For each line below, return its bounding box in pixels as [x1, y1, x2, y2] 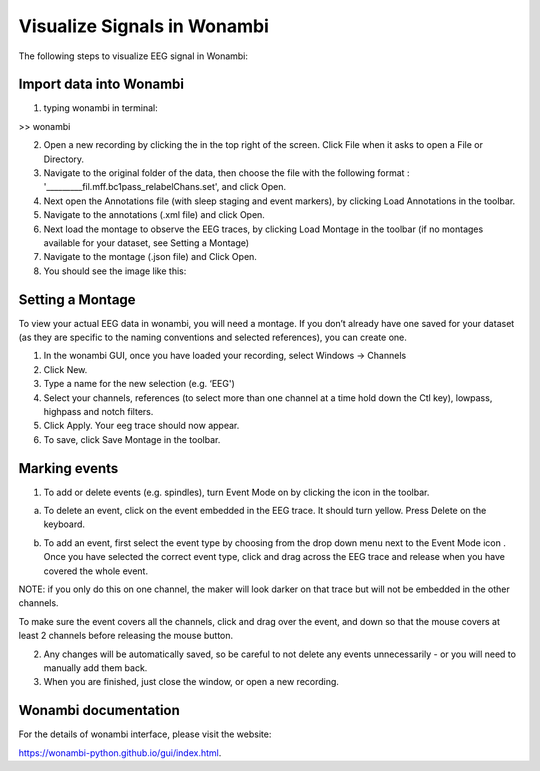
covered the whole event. [43, 565, 149, 577]
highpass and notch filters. [43, 406, 154, 417]
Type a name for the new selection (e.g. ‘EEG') [43, 378, 235, 390]
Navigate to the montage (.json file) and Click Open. [43, 251, 257, 263]
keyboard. [43, 518, 85, 530]
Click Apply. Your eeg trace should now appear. [43, 420, 240, 432]
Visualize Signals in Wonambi [18, 15, 269, 37]
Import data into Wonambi [18, 76, 185, 93]
